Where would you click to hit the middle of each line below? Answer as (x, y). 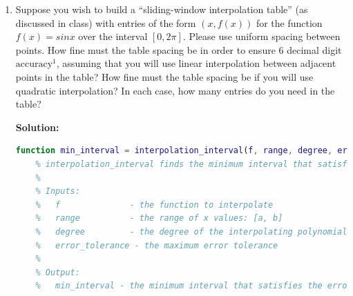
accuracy (34, 65)
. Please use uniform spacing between (261, 36)
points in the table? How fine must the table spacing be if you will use (164, 76)
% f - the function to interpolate (154, 205)
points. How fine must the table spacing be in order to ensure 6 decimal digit (179, 49)
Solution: (37, 127)
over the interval (113, 36)
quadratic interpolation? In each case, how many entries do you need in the (175, 90)
